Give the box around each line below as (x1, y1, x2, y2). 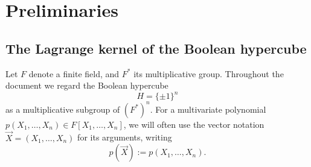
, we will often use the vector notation (123, 118, 265, 130)
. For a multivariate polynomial (150, 102, 266, 115)
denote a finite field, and (28, 67, 120, 80)
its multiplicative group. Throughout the (133, 67, 284, 80)
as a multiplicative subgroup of (5, 102, 120, 115)
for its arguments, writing (77, 131, 172, 143)
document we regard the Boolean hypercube (5, 79, 168, 92)
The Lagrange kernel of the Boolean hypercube (5, 39, 307, 57)
